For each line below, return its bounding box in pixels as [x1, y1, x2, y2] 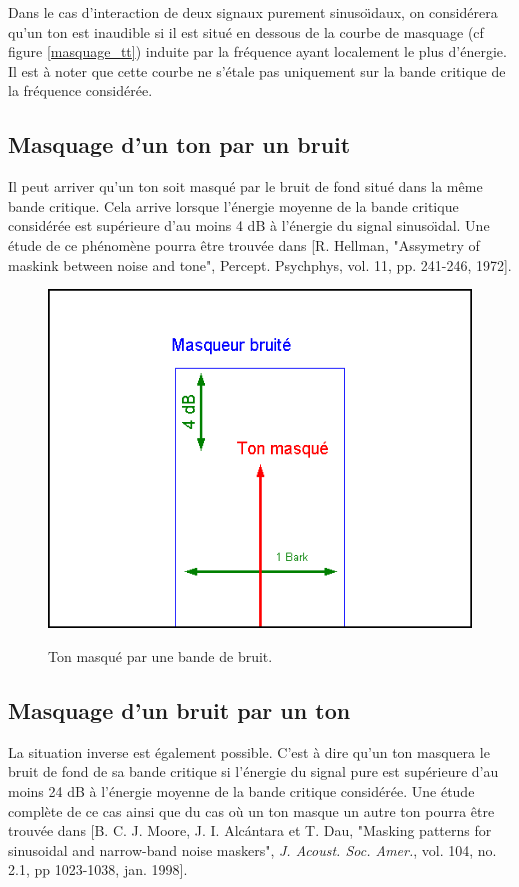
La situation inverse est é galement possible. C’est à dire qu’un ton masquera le [8, 741, 490, 762]
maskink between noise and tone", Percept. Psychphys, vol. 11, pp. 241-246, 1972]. [8, 254, 512, 275]
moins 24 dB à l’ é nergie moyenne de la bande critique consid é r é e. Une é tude [8, 780, 475, 801]
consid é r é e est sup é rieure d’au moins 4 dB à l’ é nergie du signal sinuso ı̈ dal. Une [8, 215, 490, 236]
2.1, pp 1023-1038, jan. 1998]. [8, 859, 188, 880]
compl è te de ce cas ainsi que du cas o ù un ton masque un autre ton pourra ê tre [8, 800, 495, 821]
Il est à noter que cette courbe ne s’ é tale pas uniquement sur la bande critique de [8, 60, 506, 81]
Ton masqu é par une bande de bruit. [48, 645, 273, 666]
